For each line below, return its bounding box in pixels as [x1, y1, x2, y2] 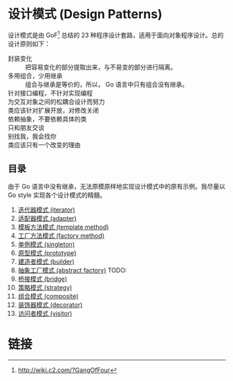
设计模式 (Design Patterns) [8, 6, 163, 22]
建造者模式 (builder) [17, 257, 75, 266]
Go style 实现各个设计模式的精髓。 [8, 191, 106, 199]
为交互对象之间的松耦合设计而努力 [8, 97, 105, 106]
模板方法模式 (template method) [17, 223, 109, 232]
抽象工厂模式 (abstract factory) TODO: [17, 266, 127, 275]
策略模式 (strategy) [17, 284, 73, 292]
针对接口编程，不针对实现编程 [8, 89, 93, 97]
